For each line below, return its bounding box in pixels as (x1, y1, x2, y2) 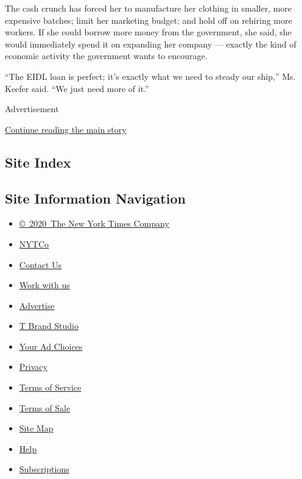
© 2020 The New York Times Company (19, 217, 169, 230)
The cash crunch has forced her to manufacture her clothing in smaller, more (5, 2, 292, 14)
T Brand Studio (19, 319, 79, 332)
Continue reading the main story (5, 122, 127, 135)
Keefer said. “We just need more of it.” (5, 82, 149, 94)
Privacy (19, 360, 47, 373)
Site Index (5, 152, 71, 171)
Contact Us (19, 258, 62, 271)
